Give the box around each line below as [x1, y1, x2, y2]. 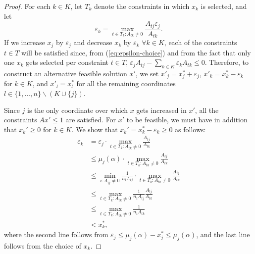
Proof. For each [4, 1, 51, 11]
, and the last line [196, 229, 250, 240]
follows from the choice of [4, 240, 82, 251]
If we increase [4, 37, 45, 48]
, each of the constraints [164, 37, 237, 48]
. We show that [71, 124, 118, 134]
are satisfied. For [65, 114, 116, 125]
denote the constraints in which [94, 1, 190, 11]
